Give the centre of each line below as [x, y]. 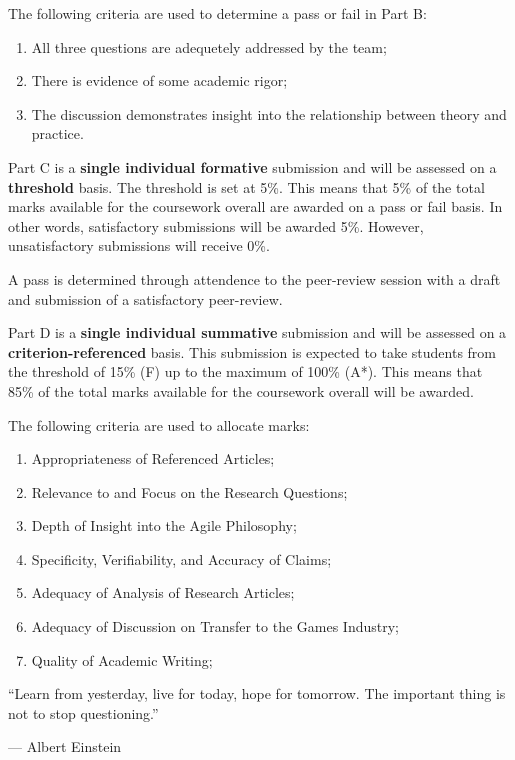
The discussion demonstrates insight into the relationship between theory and [269, 113]
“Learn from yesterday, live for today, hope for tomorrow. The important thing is [257, 693]
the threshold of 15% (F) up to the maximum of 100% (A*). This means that [245, 371]
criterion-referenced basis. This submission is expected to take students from [252, 351]
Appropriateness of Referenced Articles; [153, 458]
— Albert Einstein [65, 746]
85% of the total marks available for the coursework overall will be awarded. [241, 390]
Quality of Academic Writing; [122, 659]
